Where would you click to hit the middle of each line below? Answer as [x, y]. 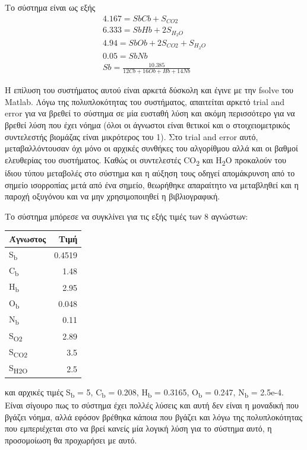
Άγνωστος [28, 238]
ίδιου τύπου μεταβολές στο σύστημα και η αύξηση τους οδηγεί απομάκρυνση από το [150, 172]
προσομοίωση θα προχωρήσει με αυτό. [71, 440]
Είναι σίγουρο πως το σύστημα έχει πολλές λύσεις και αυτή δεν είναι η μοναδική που [152, 405]
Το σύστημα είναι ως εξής [50, 7]
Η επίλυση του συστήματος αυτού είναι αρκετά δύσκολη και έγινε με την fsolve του [149, 90]
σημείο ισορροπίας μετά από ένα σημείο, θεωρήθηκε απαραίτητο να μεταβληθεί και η [152, 184]
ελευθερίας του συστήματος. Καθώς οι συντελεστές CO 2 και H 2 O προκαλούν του [145, 160]
